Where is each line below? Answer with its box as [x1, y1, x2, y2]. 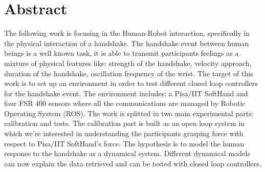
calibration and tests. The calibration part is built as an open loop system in [4, 118, 245, 128]
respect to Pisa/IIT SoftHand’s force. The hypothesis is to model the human [4, 138, 244, 148]
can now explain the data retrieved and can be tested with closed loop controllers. [4, 158, 261, 168]
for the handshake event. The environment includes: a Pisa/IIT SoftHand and [4, 88, 248, 98]
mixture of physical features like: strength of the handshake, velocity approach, [4, 57, 252, 68]
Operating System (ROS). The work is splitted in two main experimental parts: [4, 107, 254, 118]
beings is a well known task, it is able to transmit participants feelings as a [4, 48, 239, 58]
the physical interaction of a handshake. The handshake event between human [4, 37, 249, 48]
